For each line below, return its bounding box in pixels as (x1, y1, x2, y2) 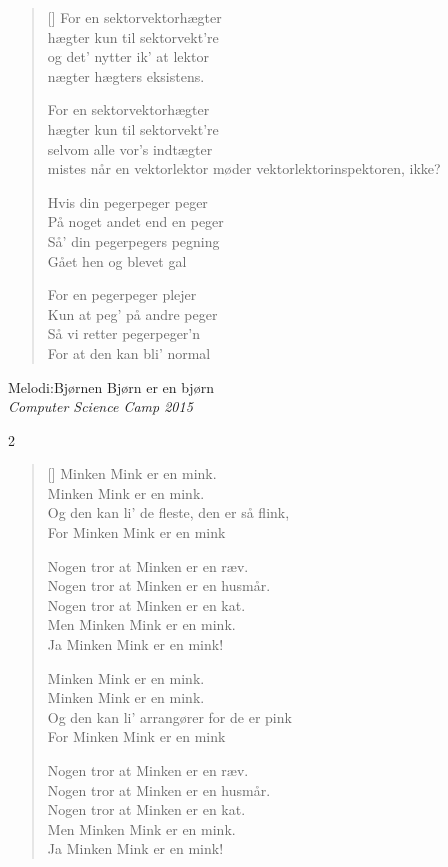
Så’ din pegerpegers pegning (47, 230, 220, 251)
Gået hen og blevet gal (47, 250, 187, 271)
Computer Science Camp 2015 (8, 396, 193, 417)
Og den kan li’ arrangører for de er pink (47, 706, 292, 727)
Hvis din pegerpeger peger (47, 191, 208, 212)
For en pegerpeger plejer (47, 284, 197, 305)
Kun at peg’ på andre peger (47, 303, 218, 324)
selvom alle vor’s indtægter (47, 138, 213, 159)
